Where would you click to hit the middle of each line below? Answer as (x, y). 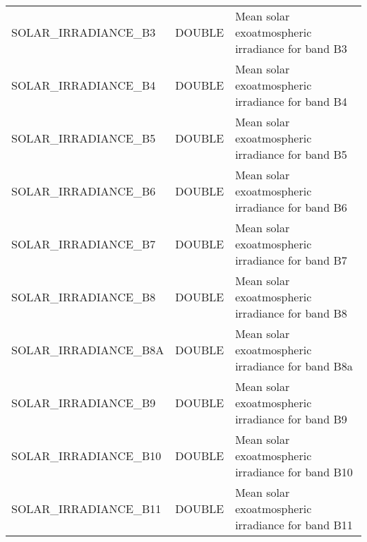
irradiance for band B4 (291, 101)
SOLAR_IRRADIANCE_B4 (84, 85)
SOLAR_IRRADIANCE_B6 (84, 191)
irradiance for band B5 (291, 154)
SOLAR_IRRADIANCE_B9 (84, 403)
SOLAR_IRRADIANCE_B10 (86, 456)
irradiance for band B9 (291, 419)
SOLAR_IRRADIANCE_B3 (84, 32)
